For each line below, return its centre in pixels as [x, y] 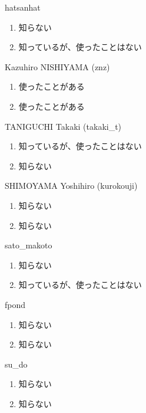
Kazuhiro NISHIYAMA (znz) [57, 66]
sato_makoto [29, 245]
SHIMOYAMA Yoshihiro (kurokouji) [71, 186]
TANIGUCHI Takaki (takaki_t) [63, 126]
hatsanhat [23, 7]
